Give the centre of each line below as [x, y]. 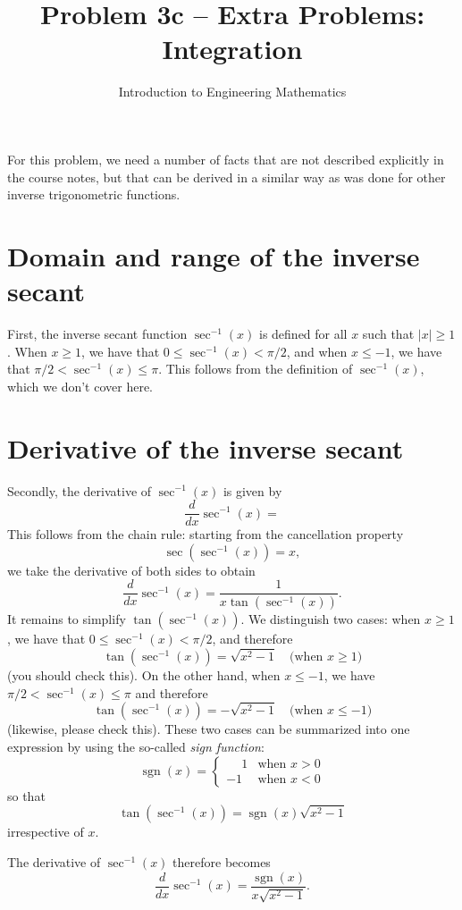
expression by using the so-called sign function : [136, 746]
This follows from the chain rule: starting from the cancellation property [206, 534]
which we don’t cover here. [80, 386]
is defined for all [303, 333]
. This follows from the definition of [256, 369]
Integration [232, 49]
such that [388, 333]
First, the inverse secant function [97, 333]
